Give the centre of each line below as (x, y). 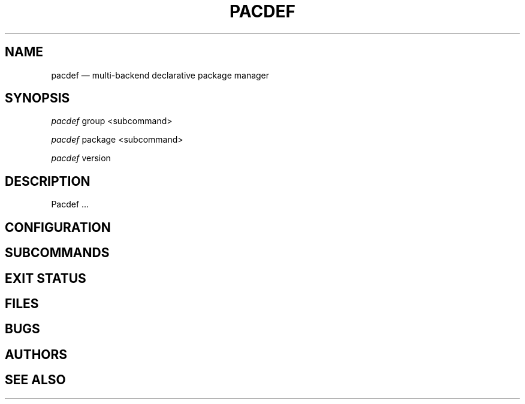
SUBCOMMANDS (57, 253)
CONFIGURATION (58, 227)
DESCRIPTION (48, 181)
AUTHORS (36, 354)
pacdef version (81, 158)
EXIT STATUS (46, 278)
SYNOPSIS (37, 98)
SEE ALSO (35, 380)
